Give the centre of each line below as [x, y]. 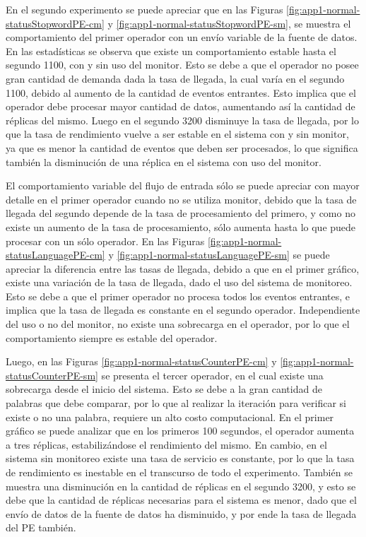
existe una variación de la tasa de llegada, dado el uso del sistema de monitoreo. [179, 282]
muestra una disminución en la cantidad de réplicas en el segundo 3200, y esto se [181, 486]
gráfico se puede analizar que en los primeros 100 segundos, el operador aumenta [180, 431]
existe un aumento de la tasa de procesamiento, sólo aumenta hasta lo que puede [181, 226]
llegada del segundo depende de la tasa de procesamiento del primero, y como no [181, 213]
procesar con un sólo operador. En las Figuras [105, 241]
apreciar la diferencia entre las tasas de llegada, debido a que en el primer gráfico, [183, 268]
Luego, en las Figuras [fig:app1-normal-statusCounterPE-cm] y [141, 361]
